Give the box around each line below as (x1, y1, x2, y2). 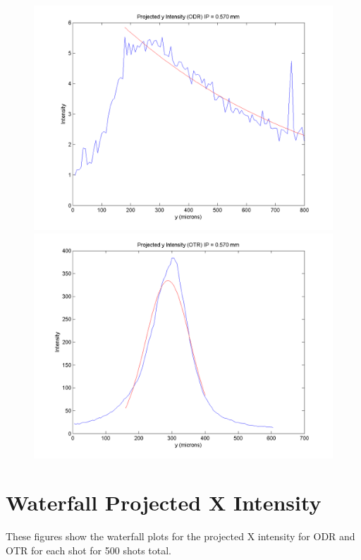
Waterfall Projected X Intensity (6, 488, 322, 517)
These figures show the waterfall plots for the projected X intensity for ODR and (6, 529, 355, 544)
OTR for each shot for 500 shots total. (6, 542, 171, 557)
